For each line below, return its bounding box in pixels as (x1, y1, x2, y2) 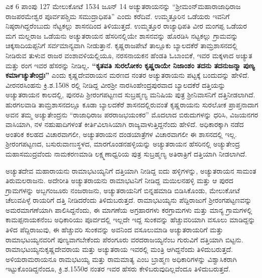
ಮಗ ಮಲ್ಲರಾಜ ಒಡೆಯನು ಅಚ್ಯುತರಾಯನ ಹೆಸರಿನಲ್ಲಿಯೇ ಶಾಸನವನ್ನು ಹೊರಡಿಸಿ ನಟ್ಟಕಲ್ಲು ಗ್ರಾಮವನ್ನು (6, 30, 238, 41)
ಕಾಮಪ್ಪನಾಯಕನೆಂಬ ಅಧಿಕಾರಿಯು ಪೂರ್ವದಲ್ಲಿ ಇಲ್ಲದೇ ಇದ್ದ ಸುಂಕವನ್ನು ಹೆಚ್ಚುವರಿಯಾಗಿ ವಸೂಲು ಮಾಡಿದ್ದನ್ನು (6, 214, 255, 225)
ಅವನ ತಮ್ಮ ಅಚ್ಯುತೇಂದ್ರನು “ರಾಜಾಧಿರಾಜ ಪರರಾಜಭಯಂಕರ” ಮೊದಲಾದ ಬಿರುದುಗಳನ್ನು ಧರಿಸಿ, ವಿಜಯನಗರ (6, 109, 258, 119)
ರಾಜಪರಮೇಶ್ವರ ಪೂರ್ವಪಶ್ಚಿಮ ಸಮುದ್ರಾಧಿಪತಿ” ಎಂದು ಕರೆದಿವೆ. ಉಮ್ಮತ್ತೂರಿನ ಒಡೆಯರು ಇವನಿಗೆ (6, 11, 230, 21)
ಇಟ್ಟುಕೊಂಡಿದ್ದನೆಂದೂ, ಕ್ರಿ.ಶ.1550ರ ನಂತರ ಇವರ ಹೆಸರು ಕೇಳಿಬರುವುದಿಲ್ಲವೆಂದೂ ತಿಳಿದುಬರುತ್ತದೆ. (6, 263, 230, 274)
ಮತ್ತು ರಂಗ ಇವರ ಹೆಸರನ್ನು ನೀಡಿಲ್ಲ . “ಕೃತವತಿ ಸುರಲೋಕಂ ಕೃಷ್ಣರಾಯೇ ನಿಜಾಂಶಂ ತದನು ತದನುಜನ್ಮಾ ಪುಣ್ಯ (6, 60, 255, 70)
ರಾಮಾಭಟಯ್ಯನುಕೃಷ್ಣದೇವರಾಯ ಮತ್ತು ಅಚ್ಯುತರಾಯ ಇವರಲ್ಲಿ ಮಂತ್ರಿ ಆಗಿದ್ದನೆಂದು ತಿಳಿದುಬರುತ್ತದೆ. (6, 244, 233, 254)
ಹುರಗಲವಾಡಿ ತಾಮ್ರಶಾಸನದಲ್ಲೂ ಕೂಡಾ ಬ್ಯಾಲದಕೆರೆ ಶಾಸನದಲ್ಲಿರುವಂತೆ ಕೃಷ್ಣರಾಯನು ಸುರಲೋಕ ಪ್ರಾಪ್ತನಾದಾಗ (6, 99, 258, 109)
